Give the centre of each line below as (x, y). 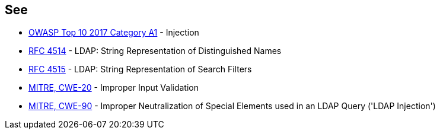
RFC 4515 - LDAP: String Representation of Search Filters (140, 69)
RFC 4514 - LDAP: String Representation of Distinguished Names (155, 51)
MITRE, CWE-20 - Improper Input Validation (114, 88)
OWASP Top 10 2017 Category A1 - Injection (114, 33)
